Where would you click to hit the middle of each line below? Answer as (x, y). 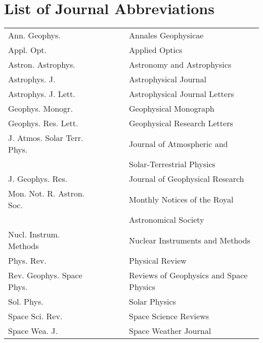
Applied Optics (156, 50)
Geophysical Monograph (171, 109)
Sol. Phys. (26, 302)
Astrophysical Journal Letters (181, 94)
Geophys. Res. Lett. (43, 123)
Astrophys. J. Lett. (42, 94)
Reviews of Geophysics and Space (188, 275)
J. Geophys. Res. (38, 179)
